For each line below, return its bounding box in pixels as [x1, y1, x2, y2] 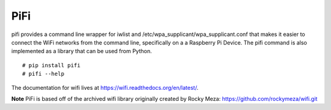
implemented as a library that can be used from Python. [11, 48, 153, 55]
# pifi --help [22, 70, 64, 78]
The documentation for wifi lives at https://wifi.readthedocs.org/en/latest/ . [11, 84, 199, 91]
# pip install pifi [22, 62, 81, 68]
